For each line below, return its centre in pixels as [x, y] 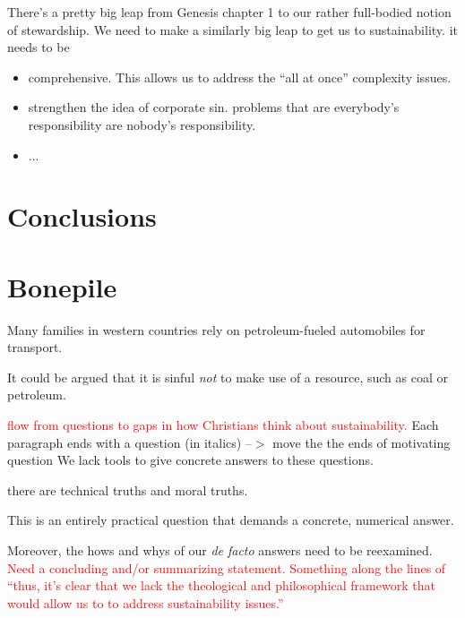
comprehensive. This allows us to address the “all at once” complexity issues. [240, 77]
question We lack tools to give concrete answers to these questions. [190, 460]
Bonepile [62, 286]
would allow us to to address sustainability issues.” [146, 602]
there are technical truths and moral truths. [128, 489]
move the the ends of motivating [362, 442]
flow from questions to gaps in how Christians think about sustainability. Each [223, 425]
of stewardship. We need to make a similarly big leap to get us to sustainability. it [232, 29]
